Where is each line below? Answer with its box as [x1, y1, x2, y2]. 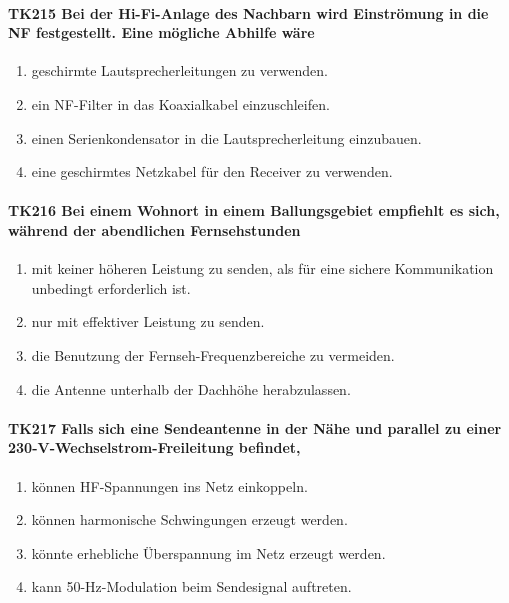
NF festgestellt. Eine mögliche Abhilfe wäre [8, 22, 315, 43]
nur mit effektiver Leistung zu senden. [31, 311, 265, 332]
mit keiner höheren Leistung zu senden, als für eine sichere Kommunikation [31, 258, 494, 279]
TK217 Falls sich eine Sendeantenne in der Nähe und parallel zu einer [8, 417, 502, 438]
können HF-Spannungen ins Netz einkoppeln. [31, 475, 308, 496]
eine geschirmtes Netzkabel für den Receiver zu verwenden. [31, 161, 393, 182]
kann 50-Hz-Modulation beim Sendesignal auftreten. [31, 576, 352, 597]
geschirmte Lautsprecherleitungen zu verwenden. [31, 60, 328, 81]
